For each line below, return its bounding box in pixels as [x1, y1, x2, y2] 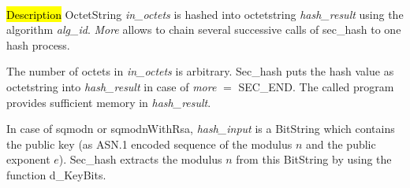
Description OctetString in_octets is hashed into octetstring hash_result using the [6, 6, 404, 22]
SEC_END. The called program [238, 78, 394, 94]
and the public [306, 135, 376, 152]
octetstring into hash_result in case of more [6, 78, 217, 94]
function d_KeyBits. [6, 166, 106, 182]
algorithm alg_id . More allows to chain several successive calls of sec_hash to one [6, 21, 401, 38]
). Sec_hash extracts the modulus [58, 151, 222, 168]
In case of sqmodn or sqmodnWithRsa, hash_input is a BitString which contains [6, 120, 395, 137]
